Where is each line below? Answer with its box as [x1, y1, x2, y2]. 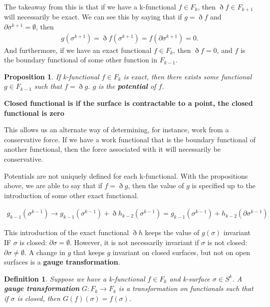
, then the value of [128, 180, 184, 191]
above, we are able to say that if [4, 180, 102, 191]
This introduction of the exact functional [4, 227, 129, 238]
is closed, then [17, 293, 60, 303]
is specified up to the [192, 180, 256, 191]
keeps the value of [145, 227, 200, 238]
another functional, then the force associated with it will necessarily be [4, 144, 221, 154]
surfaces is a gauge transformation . [4, 257, 120, 267]
